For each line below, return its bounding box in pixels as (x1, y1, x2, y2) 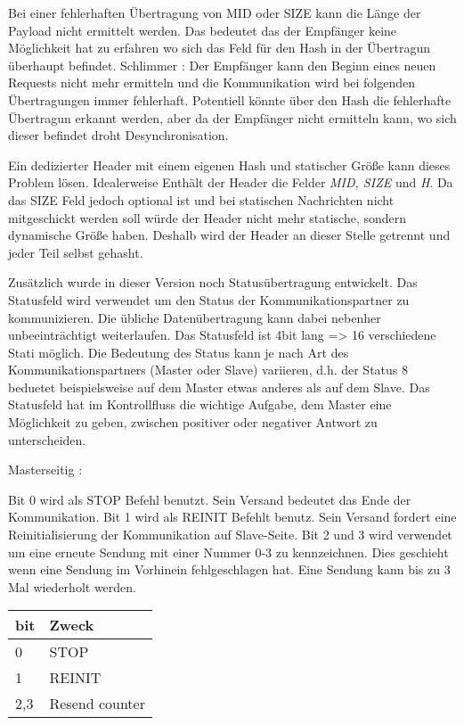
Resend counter (49, 693, 145, 714)
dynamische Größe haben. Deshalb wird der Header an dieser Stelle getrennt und (8, 226, 451, 244)
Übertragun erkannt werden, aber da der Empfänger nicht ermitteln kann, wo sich (8, 108, 457, 127)
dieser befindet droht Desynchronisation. (8, 126, 229, 144)
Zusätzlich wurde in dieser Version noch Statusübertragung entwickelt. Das (8, 273, 418, 292)
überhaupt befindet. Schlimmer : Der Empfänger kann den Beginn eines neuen (8, 55, 436, 74)
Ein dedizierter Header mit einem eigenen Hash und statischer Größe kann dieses (8, 155, 451, 174)
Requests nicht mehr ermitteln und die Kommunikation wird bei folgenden (8, 73, 416, 92)
